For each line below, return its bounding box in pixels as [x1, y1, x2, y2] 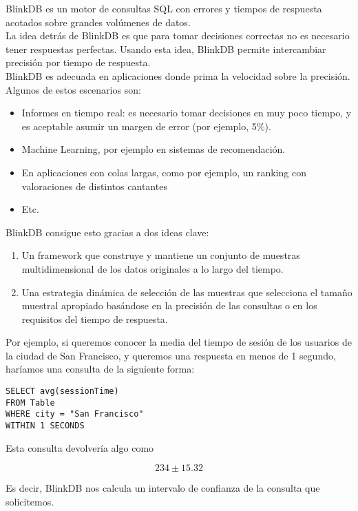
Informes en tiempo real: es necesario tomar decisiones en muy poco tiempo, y [21, 105, 352, 120]
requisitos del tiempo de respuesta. [21, 311, 168, 326]
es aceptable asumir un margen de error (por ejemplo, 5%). [21, 118, 271, 133]
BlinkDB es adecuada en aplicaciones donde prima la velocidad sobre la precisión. [6, 68, 350, 83]
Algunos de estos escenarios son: [6, 82, 141, 96]
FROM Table [6, 397, 55, 408]
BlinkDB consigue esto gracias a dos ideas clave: [6, 225, 209, 239]
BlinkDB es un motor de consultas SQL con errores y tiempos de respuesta [6, 1, 322, 15]
